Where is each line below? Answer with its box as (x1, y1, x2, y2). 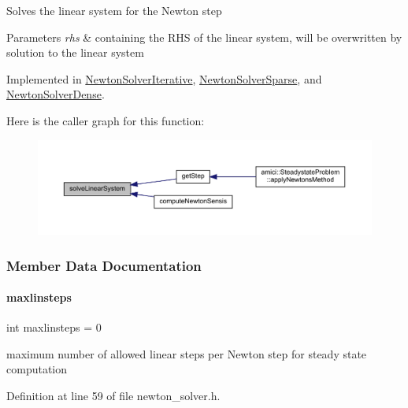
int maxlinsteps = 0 (6, 319, 102, 336)
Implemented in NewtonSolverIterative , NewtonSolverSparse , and (6, 70, 322, 87)
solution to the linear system (6, 44, 144, 61)
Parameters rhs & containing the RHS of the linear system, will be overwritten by (6, 28, 402, 45)
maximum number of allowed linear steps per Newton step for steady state (6, 345, 367, 362)
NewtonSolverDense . (6, 86, 105, 102)
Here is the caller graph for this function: (6, 112, 205, 128)
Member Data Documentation (6, 255, 202, 275)
